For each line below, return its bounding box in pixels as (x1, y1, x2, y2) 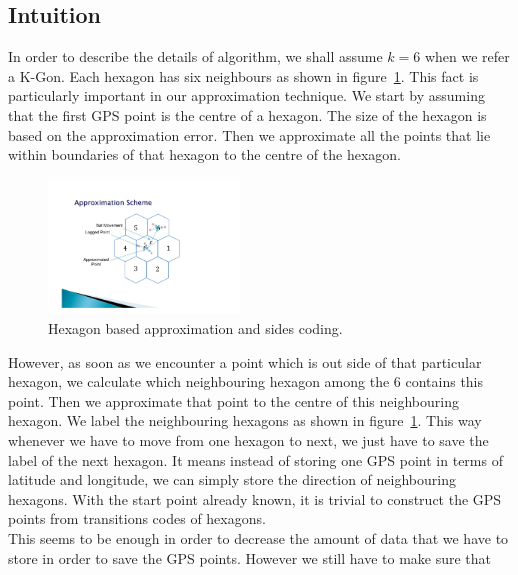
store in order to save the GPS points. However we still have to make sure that (8, 547, 492, 568)
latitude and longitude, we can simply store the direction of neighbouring (8, 469, 456, 490)
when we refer (424, 46, 510, 67)
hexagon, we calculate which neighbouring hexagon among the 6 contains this (8, 371, 484, 392)
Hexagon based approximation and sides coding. (48, 318, 343, 339)
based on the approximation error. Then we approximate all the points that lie (8, 124, 491, 145)
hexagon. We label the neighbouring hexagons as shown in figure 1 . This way (8, 410, 482, 431)
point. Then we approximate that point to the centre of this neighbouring (8, 390, 459, 411)
